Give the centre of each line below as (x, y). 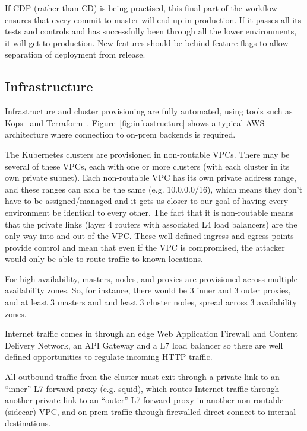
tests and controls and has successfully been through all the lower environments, (151, 31)
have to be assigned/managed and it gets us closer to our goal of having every (147, 201)
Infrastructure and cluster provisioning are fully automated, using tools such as (149, 111)
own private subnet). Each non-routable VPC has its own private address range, (151, 178)
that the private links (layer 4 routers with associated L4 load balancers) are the (151, 224)
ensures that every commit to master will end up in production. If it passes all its (153, 19)
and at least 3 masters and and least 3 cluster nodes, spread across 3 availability (151, 302)
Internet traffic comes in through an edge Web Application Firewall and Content (151, 333)
